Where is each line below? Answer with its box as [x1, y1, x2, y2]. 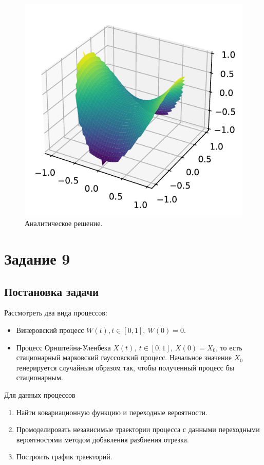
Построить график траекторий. [16, 451, 112, 462]
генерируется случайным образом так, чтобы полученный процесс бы [16, 362, 234, 373]
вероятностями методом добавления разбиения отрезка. [16, 434, 189, 444]
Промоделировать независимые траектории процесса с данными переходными [16, 424, 260, 435]
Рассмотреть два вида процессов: [4, 307, 107, 318]
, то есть [216, 342, 242, 352]
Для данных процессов [4, 389, 76, 400]
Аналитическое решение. [25, 218, 103, 229]
